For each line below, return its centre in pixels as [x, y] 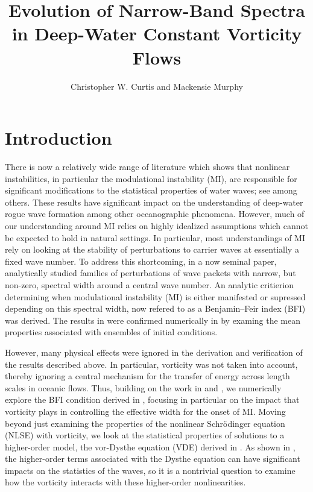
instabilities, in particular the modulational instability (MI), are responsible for [151, 178]
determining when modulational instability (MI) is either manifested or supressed [155, 296]
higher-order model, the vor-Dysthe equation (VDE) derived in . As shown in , [150, 446]
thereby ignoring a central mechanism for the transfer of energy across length [147, 376]
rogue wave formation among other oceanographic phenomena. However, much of [155, 214]
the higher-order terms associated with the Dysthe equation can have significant [153, 459]
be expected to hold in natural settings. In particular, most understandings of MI [155, 237]
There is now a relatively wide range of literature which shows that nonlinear [147, 167]
